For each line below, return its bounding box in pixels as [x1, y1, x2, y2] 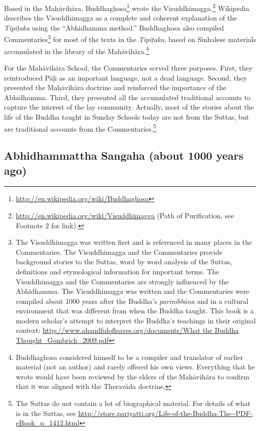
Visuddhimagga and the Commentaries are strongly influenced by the [15, 276, 229, 286]
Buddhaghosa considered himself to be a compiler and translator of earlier [15, 351, 243, 362]
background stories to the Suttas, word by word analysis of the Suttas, [15, 256, 232, 267]
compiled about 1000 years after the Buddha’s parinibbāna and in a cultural [15, 295, 248, 306]
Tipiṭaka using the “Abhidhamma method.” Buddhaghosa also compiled [4, 22, 224, 33]
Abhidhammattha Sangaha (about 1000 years [4, 148, 243, 163]
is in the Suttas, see [15, 407, 76, 418]
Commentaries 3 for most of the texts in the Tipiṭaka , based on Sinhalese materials [4, 33, 256, 45]
